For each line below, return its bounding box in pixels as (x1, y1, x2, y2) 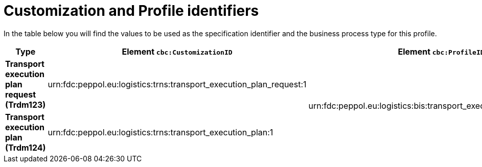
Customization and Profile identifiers (4, 2, 259, 19)
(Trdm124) (5, 142, 46, 153)
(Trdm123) (5, 99, 46, 110)
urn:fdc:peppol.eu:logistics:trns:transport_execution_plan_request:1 (48, 79, 307, 89)
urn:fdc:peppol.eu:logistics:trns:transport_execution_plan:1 (48, 127, 273, 137)
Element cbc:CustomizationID (122, 46, 233, 57)
